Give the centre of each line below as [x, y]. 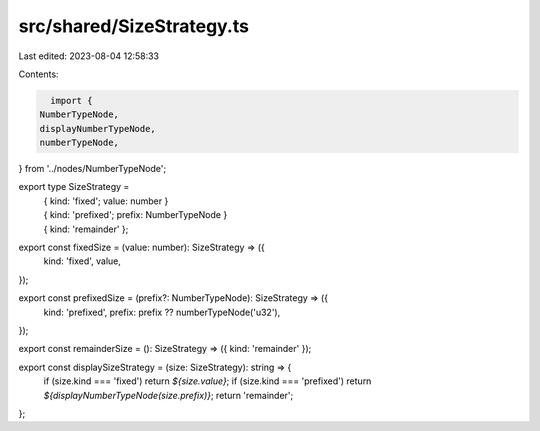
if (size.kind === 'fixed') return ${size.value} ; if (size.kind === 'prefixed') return [207, 381]
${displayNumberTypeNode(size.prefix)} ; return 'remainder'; [168, 395]
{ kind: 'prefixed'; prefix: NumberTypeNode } [135, 215]
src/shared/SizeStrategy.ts [134, 26]
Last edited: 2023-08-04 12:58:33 [89, 56]
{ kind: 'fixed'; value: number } [106, 201]
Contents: [38, 74]
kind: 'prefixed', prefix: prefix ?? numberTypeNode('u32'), [162, 312]
